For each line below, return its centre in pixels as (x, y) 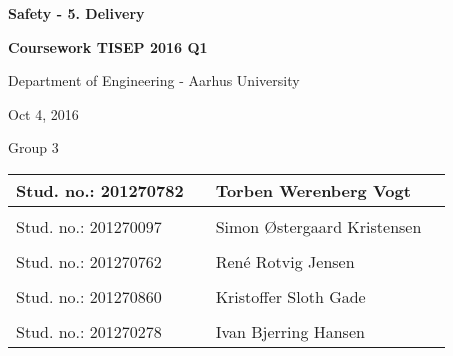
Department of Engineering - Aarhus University (154, 80)
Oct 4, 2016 (43, 113)
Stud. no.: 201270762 (89, 261)
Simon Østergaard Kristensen (318, 226)
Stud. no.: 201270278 (89, 331)
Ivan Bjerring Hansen (290, 331)
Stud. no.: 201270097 (89, 226)
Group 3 (33, 147)
